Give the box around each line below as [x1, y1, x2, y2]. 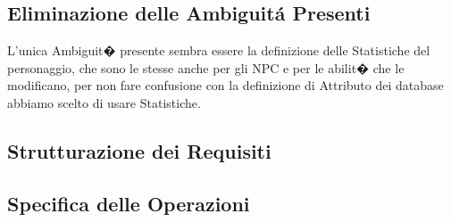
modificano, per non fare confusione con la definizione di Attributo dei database [7, 76, 444, 95]
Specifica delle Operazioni [7, 189, 250, 217]
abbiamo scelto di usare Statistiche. [7, 93, 201, 111]
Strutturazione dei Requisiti [7, 136, 271, 164]
